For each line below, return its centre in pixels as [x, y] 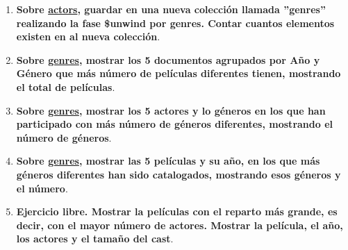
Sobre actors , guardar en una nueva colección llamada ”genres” [171, 9]
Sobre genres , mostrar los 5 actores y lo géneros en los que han [171, 110]
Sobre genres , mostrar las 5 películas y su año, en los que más [168, 161]
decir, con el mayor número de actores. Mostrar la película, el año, [180, 225]
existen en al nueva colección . [88, 36]
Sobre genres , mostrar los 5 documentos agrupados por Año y [168, 59]
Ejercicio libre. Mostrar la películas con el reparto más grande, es [177, 211]
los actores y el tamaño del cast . [95, 239]
